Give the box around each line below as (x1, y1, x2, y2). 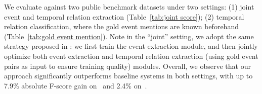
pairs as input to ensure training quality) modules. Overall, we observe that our (4, 60, 251, 71)
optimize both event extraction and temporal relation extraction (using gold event (4, 50, 258, 61)
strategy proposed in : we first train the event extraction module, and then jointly (4, 41, 258, 51)
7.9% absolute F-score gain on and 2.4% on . (4, 80, 147, 90)
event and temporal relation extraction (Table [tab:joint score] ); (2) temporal (4, 11, 244, 22)
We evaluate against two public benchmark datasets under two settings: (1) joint (4, 2, 254, 12)
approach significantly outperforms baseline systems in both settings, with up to (4, 70, 253, 81)
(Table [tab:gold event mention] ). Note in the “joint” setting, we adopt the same (4, 31, 254, 41)
